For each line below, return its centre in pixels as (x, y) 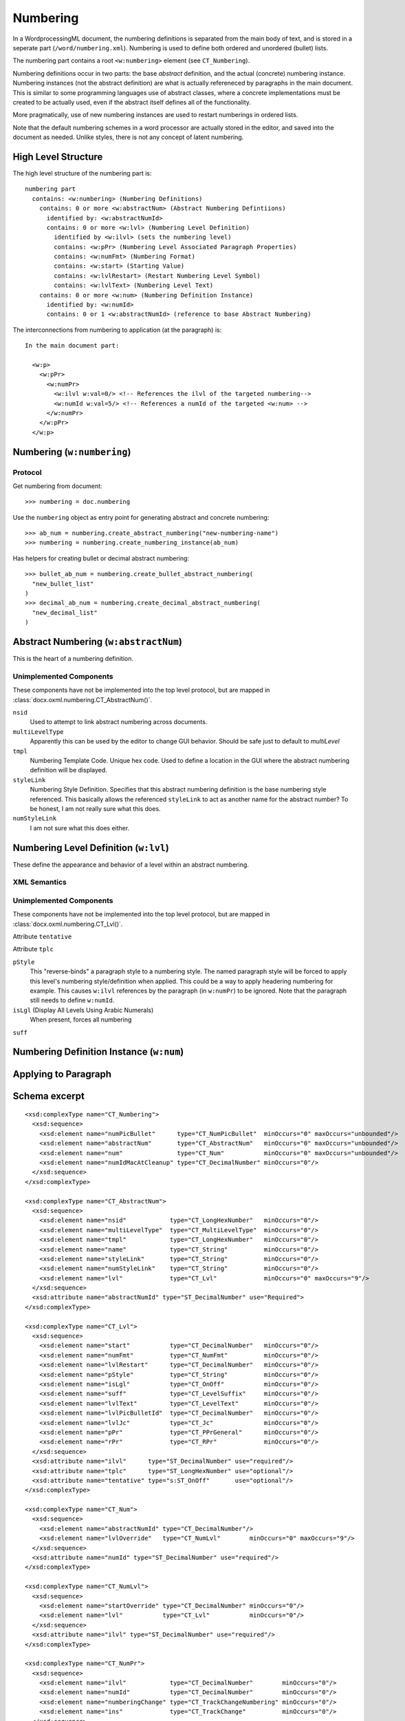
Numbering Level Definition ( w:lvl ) (91, 848)
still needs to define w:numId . (72, 1000)
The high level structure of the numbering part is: (82, 173)
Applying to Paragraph (62, 1074)
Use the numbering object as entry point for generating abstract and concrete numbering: (141, 517)
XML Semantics (40, 883)
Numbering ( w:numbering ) (72, 452)
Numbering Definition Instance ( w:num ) (98, 1052)
